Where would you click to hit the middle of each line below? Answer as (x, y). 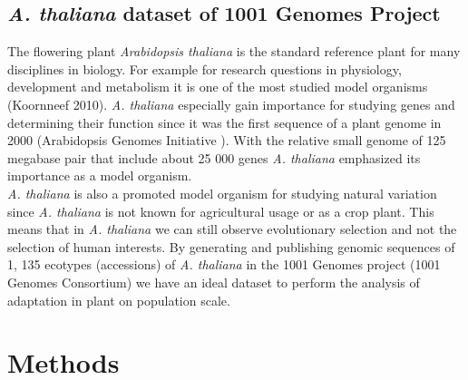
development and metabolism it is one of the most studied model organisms (218, 87)
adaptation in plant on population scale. (119, 300)
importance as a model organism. (100, 175)
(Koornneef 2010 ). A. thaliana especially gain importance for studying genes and (231, 104)
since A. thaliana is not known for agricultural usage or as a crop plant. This (221, 211)
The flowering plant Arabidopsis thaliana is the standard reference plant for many (234, 51)
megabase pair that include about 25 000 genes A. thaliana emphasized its (214, 157)
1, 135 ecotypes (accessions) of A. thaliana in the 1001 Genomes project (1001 (224, 264)
